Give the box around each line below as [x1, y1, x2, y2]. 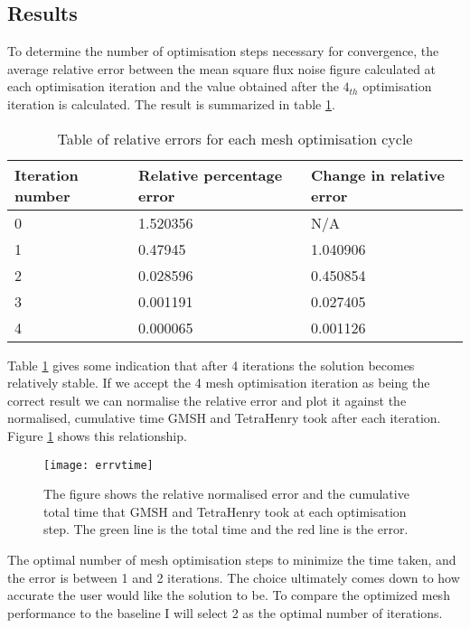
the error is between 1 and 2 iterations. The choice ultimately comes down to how [7, 567, 460, 586]
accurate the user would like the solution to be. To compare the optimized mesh [7, 586, 450, 605]
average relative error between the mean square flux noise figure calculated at [7, 59, 437, 78]
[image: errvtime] [43, 458, 154, 472]
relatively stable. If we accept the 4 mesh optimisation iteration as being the [7, 373, 430, 392]
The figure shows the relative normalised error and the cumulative [43, 484, 409, 503]
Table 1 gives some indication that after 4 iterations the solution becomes [7, 355, 415, 374]
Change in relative [311, 164, 445, 185]
